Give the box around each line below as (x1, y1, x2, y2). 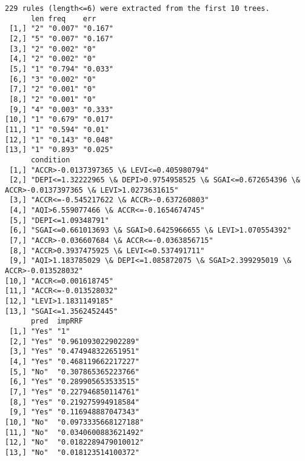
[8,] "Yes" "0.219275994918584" (9, 397, 139, 406)
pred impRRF (30, 317, 83, 326)
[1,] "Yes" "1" (9, 327, 70, 336)
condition (30, 155, 70, 164)
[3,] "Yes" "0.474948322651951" (9, 347, 139, 356)
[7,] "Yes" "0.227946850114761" (9, 387, 139, 396)
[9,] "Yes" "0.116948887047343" (9, 408, 139, 417)
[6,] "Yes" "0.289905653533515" (9, 377, 139, 386)
